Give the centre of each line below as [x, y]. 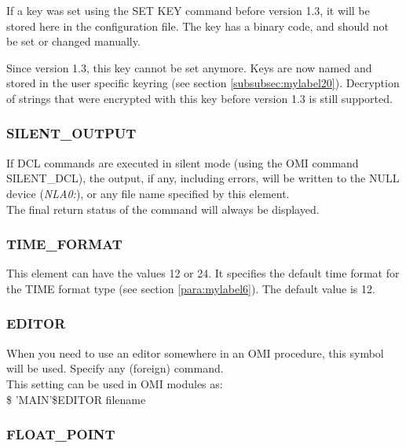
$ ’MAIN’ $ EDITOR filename [76, 399]
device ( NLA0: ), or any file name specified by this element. [148, 193]
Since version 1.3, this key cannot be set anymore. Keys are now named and [189, 67]
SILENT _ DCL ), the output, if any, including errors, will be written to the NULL [203, 178]
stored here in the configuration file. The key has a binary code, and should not [198, 26]
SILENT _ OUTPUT [71, 133]
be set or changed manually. [73, 41]
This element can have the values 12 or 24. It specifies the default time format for [203, 273]
